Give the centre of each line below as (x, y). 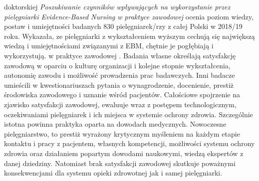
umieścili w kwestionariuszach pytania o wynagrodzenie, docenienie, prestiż (119, 85)
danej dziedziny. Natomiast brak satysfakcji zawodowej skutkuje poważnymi (120, 163)
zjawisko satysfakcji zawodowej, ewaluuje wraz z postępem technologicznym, (120, 104)
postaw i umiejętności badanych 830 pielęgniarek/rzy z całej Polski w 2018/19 (123, 26)
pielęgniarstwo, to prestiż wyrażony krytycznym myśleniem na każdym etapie (122, 133)
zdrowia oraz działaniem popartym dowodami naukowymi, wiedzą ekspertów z (124, 153)
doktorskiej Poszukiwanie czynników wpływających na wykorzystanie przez (117, 6)
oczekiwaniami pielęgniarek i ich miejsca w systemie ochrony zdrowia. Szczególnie (129, 114)
